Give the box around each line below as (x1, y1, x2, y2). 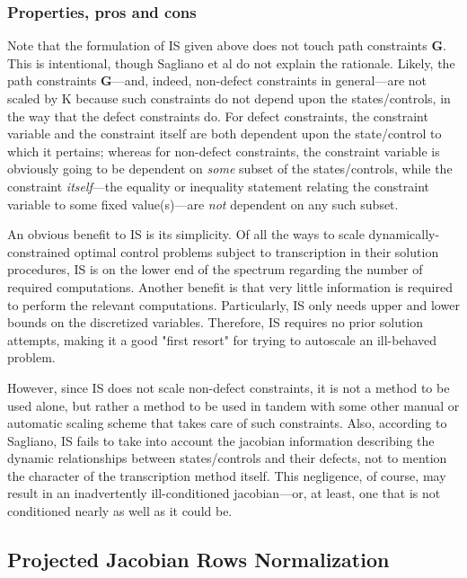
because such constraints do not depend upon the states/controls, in (75, 89, 451, 107)
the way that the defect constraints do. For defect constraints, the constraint (7, 106, 428, 125)
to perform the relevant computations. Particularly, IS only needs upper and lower (7, 295, 460, 314)
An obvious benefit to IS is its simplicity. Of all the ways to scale (7, 225, 365, 244)
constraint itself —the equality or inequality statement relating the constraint (7, 176, 430, 195)
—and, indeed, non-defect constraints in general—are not (111, 71, 427, 90)
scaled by (7, 89, 58, 107)
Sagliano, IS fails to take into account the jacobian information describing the (7, 431, 435, 449)
